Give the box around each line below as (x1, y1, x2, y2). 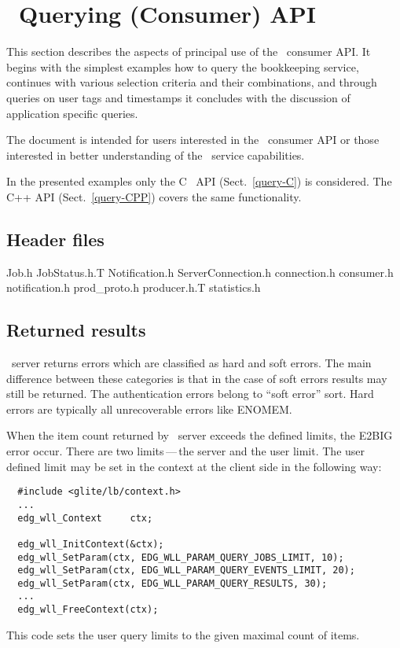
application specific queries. (6, 105, 138, 121)
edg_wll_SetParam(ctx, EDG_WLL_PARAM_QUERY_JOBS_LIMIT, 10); (17, 551, 344, 563)
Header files (6, 226, 105, 251)
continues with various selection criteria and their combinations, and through (6, 74, 377, 90)
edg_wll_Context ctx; (17, 512, 153, 524)
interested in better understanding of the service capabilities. (6, 146, 305, 163)
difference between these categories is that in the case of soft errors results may (6, 370, 387, 386)
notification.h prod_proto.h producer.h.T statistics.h (6, 279, 261, 296)
